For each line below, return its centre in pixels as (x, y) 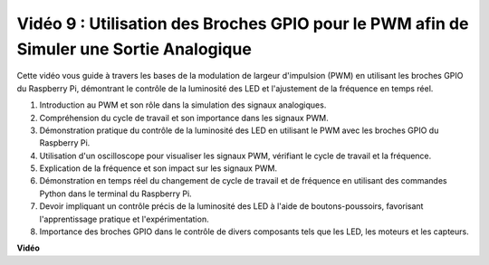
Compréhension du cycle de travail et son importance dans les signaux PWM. (184, 118)
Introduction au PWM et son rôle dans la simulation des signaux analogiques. (183, 105)
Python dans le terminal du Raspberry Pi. (115, 194)
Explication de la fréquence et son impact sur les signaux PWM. (158, 168)
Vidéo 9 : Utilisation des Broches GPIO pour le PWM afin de (243, 24)
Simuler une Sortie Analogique (134, 49)
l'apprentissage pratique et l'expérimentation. (124, 219)
